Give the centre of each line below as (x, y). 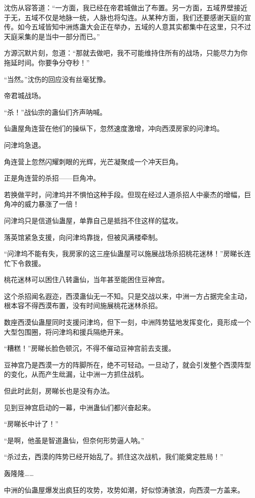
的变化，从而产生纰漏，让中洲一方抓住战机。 (76, 374)
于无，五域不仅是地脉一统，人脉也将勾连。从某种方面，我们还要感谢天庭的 (124, 17)
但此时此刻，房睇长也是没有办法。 (59, 391)
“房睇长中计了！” (31, 424)
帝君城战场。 (25, 95)
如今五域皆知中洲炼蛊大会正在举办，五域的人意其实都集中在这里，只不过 (134, 27)
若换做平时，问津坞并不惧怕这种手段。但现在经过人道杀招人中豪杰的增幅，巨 (127, 194)
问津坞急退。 (25, 144)
